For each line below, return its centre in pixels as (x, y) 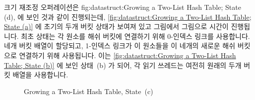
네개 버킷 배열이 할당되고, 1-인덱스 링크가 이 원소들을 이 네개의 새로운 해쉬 (120, 46)
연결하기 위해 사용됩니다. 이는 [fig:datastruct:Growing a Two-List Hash (127, 55)
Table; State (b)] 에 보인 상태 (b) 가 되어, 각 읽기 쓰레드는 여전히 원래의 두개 (123, 65)
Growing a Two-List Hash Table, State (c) (89, 91)
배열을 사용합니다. (40, 75)
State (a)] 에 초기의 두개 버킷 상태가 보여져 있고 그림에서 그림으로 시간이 (116, 26)
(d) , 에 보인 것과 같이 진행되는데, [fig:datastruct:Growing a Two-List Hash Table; (128, 17)
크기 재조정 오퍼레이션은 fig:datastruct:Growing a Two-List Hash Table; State (123, 7)
